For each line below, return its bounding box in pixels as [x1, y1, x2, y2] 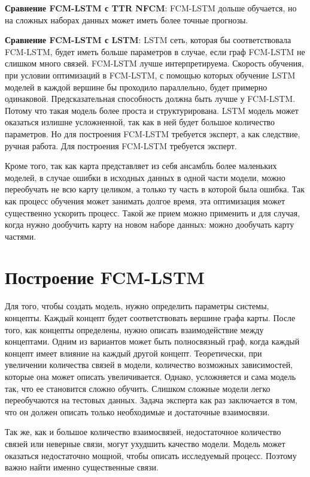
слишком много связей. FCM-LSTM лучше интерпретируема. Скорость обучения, [5, 57, 304, 70]
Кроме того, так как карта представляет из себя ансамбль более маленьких [5, 159, 277, 172]
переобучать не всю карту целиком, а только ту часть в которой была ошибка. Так [5, 183, 305, 195]
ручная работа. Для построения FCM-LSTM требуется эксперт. [5, 139, 237, 152]
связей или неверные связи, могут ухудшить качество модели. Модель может [5, 437, 285, 449]
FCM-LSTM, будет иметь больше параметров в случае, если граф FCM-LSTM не [5, 45, 305, 58]
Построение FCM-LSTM [5, 265, 205, 289]
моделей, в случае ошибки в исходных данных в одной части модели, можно [5, 171, 285, 183]
